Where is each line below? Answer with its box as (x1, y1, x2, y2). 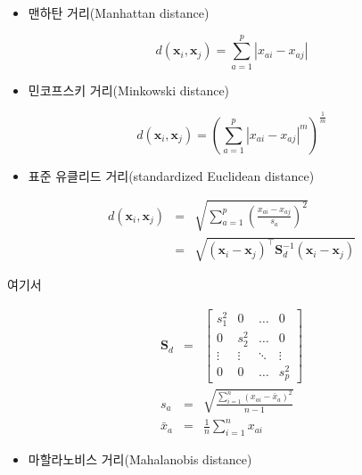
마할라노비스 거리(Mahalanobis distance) (28, 450, 252, 469)
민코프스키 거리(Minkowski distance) (28, 80, 230, 99)
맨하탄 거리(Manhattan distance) (28, 4, 210, 21)
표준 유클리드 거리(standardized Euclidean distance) (28, 166, 315, 184)
